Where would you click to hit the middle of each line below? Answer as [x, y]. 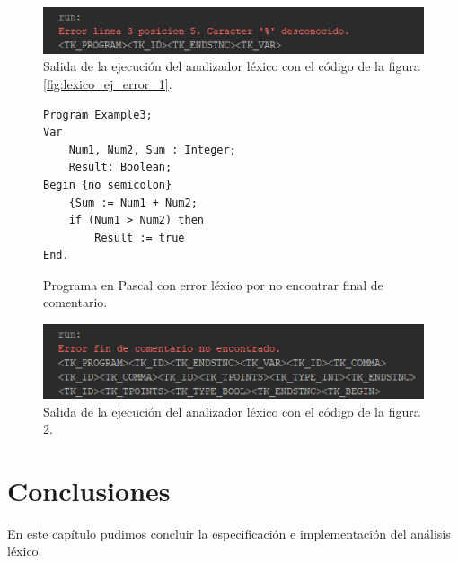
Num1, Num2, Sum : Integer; [152, 150]
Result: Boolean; [120, 167]
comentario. [75, 302]
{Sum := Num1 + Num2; [133, 202]
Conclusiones [89, 490]
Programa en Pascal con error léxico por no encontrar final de [213, 284]
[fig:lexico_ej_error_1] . [108, 83]
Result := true [140, 238]
